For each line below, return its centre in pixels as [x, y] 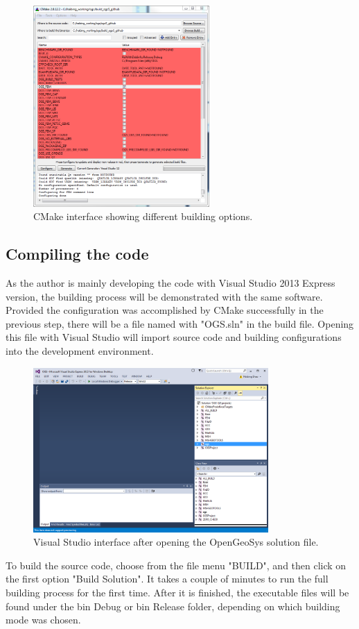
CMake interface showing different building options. [143, 216]
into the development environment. [80, 350]
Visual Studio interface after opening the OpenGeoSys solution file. [176, 542]
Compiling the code [77, 254]
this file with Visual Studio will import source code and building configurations [174, 337]
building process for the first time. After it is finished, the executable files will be [177, 593]
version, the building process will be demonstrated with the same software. [164, 296]
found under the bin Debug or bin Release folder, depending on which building [173, 606]
